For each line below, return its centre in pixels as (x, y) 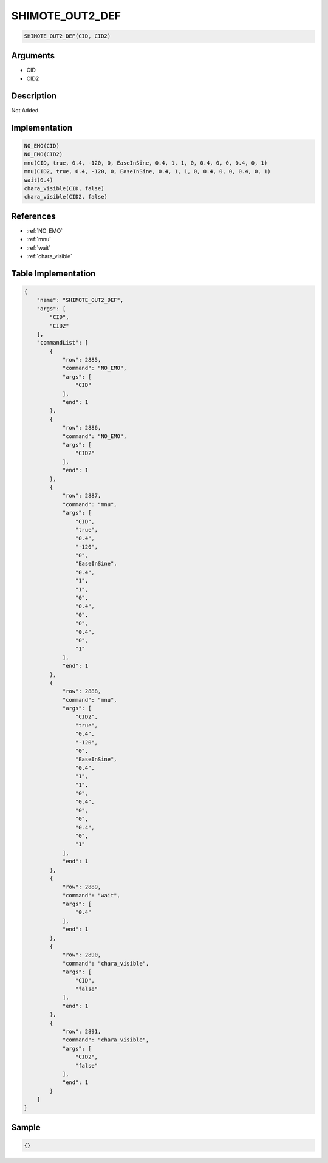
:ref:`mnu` (39, 239)
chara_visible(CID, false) (64, 188)
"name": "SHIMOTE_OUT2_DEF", (80, 300)
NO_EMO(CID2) (43, 154)
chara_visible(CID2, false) (66, 197)
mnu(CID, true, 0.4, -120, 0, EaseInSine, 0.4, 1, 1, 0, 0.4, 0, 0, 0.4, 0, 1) (146, 163)
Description (34, 96)
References (33, 216)
